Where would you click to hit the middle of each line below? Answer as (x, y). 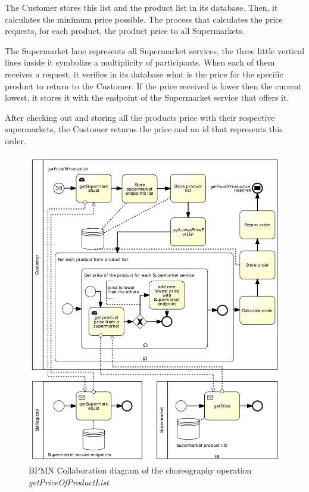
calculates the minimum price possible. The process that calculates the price (144, 19)
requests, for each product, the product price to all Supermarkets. (125, 31)
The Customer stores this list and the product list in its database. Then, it (141, 7)
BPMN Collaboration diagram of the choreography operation (140, 470)
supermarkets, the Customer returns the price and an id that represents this (144, 129)
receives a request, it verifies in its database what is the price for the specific (144, 74)
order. (15, 140)
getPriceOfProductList (69, 482)
